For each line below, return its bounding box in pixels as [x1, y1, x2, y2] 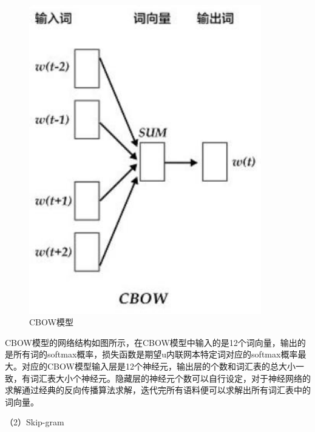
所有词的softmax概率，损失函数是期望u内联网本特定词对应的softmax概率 [13, 348, 298, 361]
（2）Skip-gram [5, 416, 64, 428]
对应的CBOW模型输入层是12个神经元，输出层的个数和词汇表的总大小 [21, 360, 296, 372]
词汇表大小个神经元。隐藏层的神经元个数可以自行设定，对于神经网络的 [30, 371, 311, 384]
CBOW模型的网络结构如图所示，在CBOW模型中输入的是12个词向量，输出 [5, 336, 297, 348]
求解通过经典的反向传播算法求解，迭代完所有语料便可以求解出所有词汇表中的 [5, 384, 311, 396]
